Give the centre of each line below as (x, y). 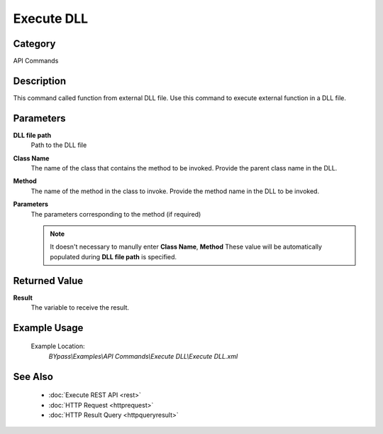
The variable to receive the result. (80, 308)
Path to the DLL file (59, 145)
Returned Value (48, 281)
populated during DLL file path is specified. (113, 256)
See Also (33, 376)
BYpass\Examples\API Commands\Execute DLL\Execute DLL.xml (143, 356)
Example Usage (48, 328)
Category (34, 44)
